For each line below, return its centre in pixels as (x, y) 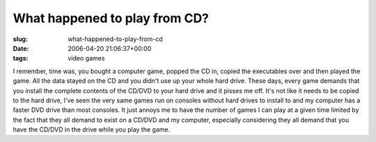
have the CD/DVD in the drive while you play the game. (92, 129)
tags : (21, 58)
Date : (21, 48)
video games (86, 58)
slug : (20, 39)
